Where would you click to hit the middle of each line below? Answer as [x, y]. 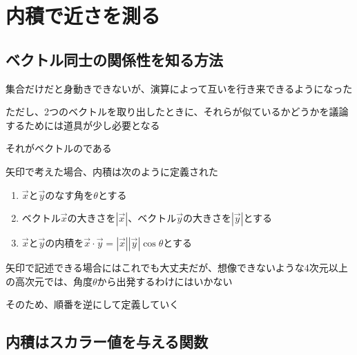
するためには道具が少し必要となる [83, 125]
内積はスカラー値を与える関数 [107, 342]
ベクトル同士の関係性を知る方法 [114, 59]
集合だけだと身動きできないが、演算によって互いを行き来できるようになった [179, 88]
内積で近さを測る [83, 16]
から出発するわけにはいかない [165, 281]
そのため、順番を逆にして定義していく [93, 304]
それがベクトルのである [59, 148]
